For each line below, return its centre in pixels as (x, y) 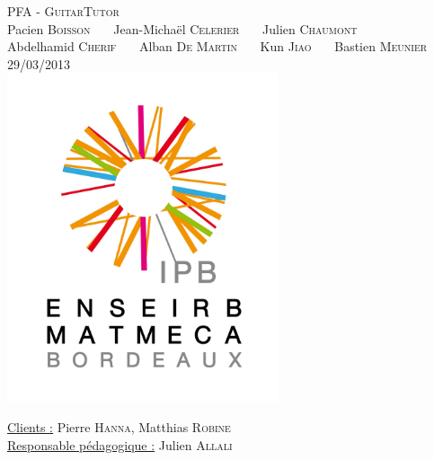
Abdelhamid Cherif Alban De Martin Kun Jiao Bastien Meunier (217, 46)
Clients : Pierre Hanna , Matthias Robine (119, 426)
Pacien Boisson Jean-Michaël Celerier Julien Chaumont (182, 28)
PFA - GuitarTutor (63, 11)
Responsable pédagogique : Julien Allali (120, 444)
